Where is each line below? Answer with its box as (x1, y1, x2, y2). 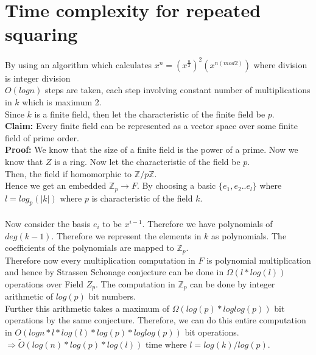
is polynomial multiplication (206, 253, 311, 266)
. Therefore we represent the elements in (51, 229, 202, 242)
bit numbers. (88, 290, 136, 303)
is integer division (5, 71, 71, 84)
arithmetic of (5, 290, 53, 303)
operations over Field (5, 277, 84, 290)
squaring (5, 21, 78, 46)
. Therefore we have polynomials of (142, 217, 273, 230)
